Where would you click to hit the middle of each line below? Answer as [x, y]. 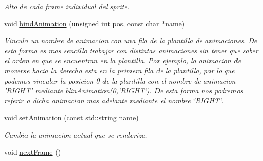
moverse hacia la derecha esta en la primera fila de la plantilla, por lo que [120, 70]
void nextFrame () [33, 152]
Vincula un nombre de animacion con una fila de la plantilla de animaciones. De [131, 41]
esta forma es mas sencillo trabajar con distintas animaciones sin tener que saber [131, 50]
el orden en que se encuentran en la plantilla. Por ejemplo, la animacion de [123, 60]
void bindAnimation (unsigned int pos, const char [82, 23]
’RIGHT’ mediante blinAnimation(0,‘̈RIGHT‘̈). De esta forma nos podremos [124, 90]
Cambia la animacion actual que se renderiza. [76, 134]
